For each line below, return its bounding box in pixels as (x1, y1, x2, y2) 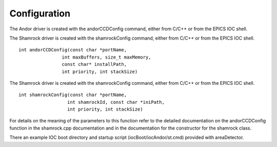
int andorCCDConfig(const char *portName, (18, 47, 127, 53)
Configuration (9, 8, 71, 19)
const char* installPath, (62, 62, 127, 67)
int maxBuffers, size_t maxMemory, (62, 54, 151, 60)
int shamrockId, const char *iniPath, (67, 99, 165, 105)
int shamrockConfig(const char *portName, (18, 92, 127, 98)
